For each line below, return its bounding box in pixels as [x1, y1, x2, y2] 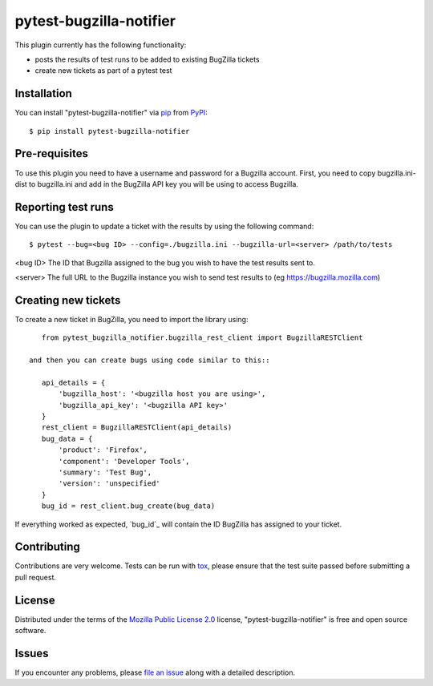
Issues [14, 646, 49, 660]
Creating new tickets [14, 293, 121, 307]
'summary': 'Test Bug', [59, 467, 152, 477]
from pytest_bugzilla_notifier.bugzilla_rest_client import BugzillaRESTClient [41, 333, 363, 342]
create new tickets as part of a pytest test [34, 66, 172, 75]
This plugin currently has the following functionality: [14, 40, 187, 50]
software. [14, 626, 47, 636]
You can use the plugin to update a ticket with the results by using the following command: [14, 221, 314, 231]
